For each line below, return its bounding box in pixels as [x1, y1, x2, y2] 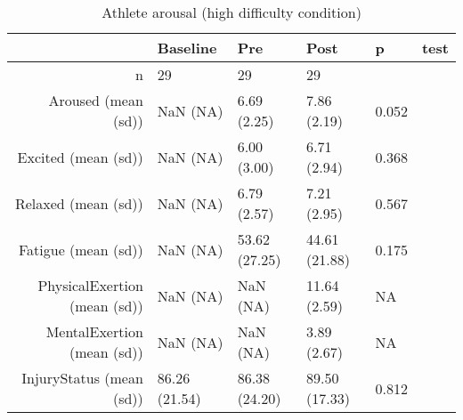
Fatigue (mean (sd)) [18, 238, 143, 260]
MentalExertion [45, 321, 143, 342]
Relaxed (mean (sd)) [14, 192, 143, 214]
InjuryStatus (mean [21, 367, 143, 388]
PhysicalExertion [37, 275, 143, 295]
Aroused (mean [48, 90, 143, 110]
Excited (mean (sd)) [17, 146, 143, 167]
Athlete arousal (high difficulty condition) [102, 2, 361, 22]
